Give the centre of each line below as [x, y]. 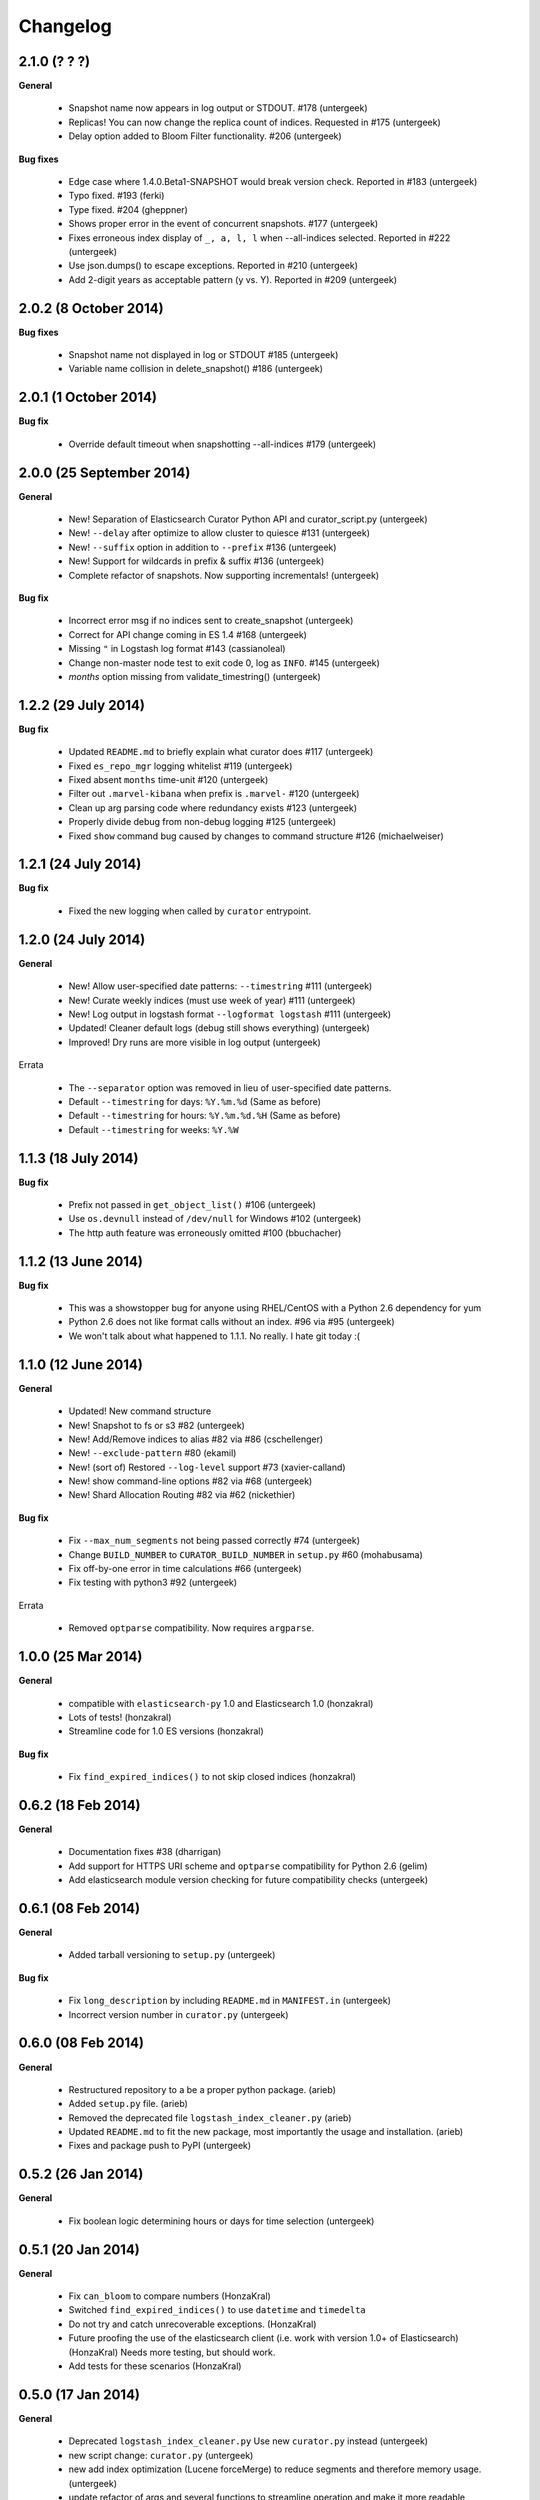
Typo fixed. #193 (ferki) [116, 196]
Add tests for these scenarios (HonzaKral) [155, 2366]
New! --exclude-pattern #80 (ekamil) [152, 1453]
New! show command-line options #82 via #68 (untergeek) [190, 1481]
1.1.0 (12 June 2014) [81, 1364]
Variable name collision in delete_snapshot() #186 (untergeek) [196, 369]
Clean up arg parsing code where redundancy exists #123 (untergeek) [212, 807]
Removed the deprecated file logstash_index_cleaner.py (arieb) [210, 2117]
